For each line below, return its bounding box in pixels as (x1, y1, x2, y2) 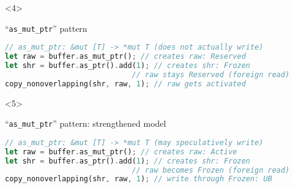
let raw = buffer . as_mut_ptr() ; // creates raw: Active (5, 147, 237, 156)
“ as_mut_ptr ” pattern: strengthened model (5, 117, 166, 130)
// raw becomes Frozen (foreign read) (132, 165, 290, 175)
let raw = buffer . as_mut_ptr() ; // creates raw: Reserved (5, 52, 246, 61)
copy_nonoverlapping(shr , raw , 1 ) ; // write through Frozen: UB (5, 175, 272, 184)
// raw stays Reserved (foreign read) (132, 70, 290, 79)
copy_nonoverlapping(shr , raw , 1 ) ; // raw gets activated (5, 79, 246, 88)
